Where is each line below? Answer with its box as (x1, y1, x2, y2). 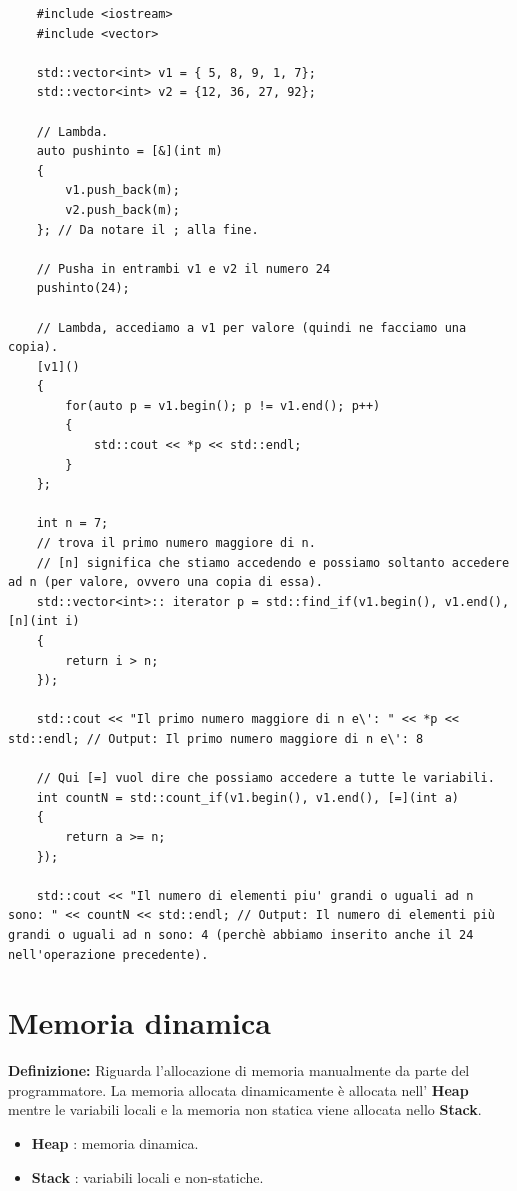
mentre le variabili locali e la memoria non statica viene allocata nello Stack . (8, 1099, 482, 1120)
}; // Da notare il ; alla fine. (36, 222, 259, 237)
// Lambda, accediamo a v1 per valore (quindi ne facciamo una (36, 320, 467, 335)
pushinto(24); (36, 281, 130, 296)
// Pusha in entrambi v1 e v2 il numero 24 (36, 261, 331, 276)
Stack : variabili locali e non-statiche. (31, 1166, 264, 1187)
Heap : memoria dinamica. (31, 1133, 199, 1153)
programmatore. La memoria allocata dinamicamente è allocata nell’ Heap (8, 1079, 469, 1100)
